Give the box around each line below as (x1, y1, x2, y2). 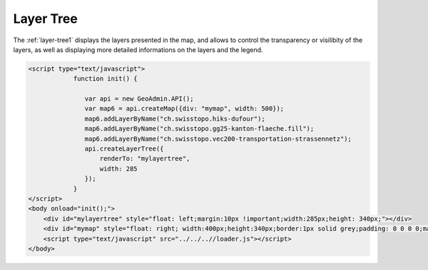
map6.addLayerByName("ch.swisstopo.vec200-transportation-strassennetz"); (84, 134, 352, 143)
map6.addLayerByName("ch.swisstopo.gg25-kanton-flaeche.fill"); (84, 125, 315, 133)
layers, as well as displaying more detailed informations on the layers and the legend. (13, 45, 263, 54)
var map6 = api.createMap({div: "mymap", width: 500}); (84, 104, 285, 113)
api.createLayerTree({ (84, 145, 164, 153)
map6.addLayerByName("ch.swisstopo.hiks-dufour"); (84, 114, 265, 123)
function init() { (73, 75, 138, 83)
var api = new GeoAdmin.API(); (84, 95, 194, 103)
